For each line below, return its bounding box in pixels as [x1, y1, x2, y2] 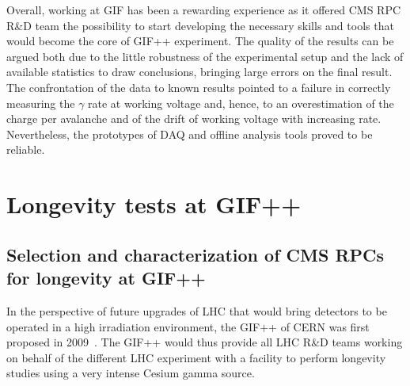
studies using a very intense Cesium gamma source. [6, 365, 255, 381]
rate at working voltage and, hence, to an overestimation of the [88, 94, 394, 111]
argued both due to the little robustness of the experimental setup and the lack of [6, 48, 404, 64]
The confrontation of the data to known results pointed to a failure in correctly [6, 78, 391, 95]
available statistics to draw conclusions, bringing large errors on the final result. [6, 63, 393, 80]
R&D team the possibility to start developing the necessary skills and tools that [6, 17, 394, 33]
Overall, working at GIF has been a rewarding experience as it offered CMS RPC [6, 2, 401, 17]
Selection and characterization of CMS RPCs [6, 242, 385, 266]
